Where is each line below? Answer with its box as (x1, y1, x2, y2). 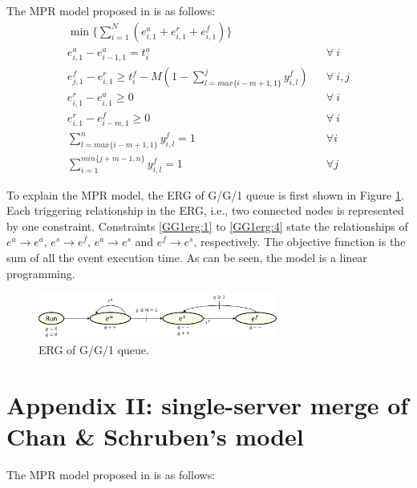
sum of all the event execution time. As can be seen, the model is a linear (6, 248, 367, 265)
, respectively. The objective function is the (193, 233, 406, 250)
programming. (6, 264, 75, 281)
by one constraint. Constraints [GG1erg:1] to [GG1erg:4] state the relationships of (6, 217, 408, 234)
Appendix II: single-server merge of (6, 389, 409, 421)
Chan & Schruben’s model (6, 420, 304, 453)
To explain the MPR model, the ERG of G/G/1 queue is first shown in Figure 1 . (6, 186, 404, 203)
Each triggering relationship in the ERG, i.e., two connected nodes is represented (6, 202, 404, 219)
